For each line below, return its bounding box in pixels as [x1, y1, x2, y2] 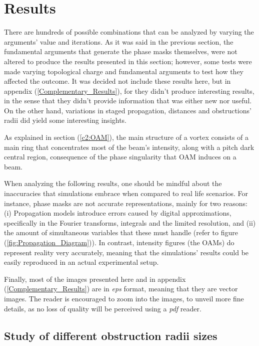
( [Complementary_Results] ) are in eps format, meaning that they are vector [4, 283, 238, 294]
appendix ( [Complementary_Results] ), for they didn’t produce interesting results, [4, 85, 254, 96]
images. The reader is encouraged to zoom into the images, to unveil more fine [4, 293, 244, 303]
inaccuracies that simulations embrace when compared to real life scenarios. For [4, 188, 248, 199]
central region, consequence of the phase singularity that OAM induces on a [4, 151, 236, 162]
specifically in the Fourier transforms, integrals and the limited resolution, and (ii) [4, 217, 256, 228]
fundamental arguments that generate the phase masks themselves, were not [4, 46, 237, 57]
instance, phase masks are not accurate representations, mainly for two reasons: [4, 198, 247, 208]
